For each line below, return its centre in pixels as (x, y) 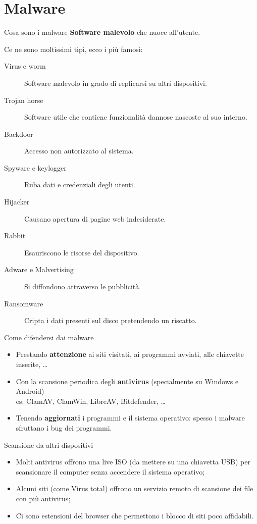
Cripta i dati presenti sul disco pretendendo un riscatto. (111, 320)
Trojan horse (24, 100)
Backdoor (19, 134)
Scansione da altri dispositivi (49, 444)
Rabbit (15, 235)
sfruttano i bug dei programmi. (64, 427)
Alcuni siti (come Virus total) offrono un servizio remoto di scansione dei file (135, 488)
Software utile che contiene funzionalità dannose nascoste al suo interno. (136, 117)
